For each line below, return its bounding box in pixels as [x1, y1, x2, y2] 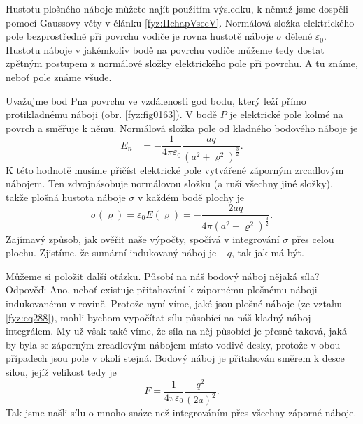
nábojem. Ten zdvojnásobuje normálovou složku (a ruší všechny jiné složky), [6, 176, 333, 191]
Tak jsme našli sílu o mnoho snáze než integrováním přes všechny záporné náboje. [6, 405, 357, 420]
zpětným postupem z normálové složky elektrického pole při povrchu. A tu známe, [6, 56, 358, 71]
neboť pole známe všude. [6, 69, 112, 84]
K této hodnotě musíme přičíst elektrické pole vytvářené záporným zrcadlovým [6, 162, 344, 177]
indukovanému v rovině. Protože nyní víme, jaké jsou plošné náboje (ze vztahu [6, 296, 343, 311]
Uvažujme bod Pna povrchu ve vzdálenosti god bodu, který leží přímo [6, 93, 306, 108]
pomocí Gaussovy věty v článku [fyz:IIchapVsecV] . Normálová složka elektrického [6, 15, 355, 29]
